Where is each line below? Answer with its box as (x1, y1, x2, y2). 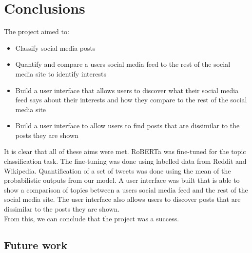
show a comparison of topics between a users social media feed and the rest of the (4, 184, 248, 195)
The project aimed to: (4, 26, 69, 37)
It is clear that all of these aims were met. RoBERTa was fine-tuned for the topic (4, 146, 246, 156)
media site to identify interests (15, 68, 106, 78)
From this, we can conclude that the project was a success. (4, 213, 179, 223)
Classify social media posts (15, 42, 96, 53)
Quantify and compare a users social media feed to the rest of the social (15, 59, 231, 69)
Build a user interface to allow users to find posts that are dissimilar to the (15, 120, 240, 131)
